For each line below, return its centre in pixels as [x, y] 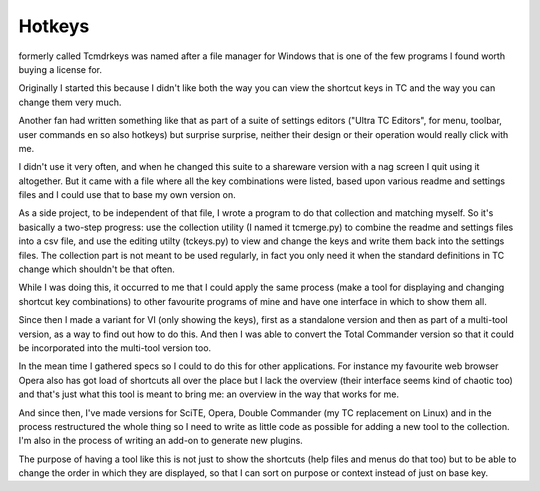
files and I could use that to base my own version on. [127, 195]
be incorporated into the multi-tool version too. [115, 347]
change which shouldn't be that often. [96, 269]
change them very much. [70, 102]
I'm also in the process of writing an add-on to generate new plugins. [161, 441]
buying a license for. [60, 69]
